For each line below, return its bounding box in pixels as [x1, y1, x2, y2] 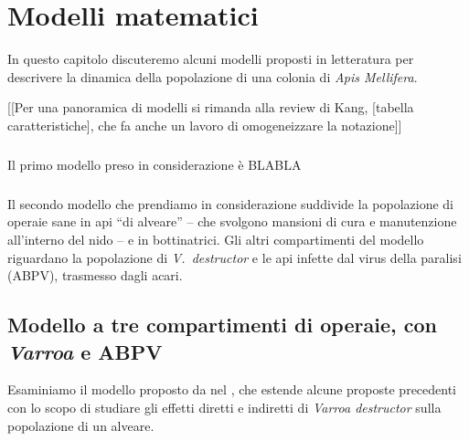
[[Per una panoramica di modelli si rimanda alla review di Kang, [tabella [7, 98, 414, 117]
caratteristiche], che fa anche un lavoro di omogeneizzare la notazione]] [7, 115, 402, 134]
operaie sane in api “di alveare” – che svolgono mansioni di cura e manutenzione [7, 212, 457, 231]
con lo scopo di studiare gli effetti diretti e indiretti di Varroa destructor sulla [7, 398, 442, 416]
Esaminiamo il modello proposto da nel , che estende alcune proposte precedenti [7, 380, 457, 399]
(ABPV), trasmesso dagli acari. [7, 266, 183, 285]
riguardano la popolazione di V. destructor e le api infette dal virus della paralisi [7, 247, 462, 267]
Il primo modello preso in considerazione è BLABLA [7, 154, 302, 173]
